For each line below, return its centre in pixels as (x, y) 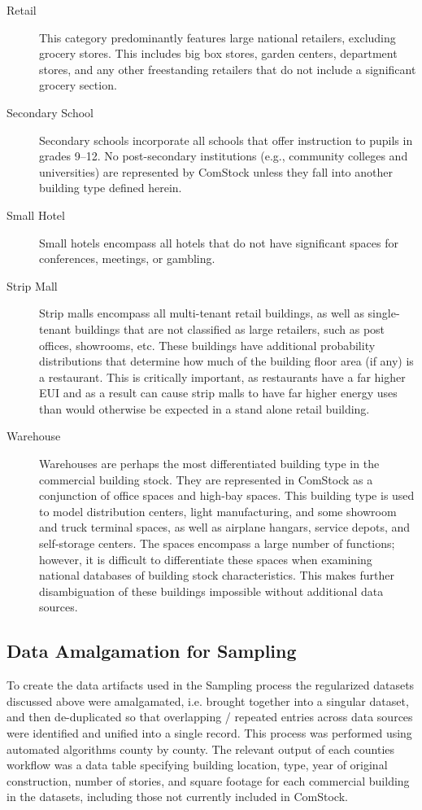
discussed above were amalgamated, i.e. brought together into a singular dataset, (208, 701)
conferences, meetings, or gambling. (127, 258)
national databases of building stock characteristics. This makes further (217, 575)
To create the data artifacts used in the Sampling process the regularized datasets (211, 685)
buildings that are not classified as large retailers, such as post (230, 328)
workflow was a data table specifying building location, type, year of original (197, 765)
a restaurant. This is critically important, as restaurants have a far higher (222, 377)
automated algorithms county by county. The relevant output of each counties (201, 749)
